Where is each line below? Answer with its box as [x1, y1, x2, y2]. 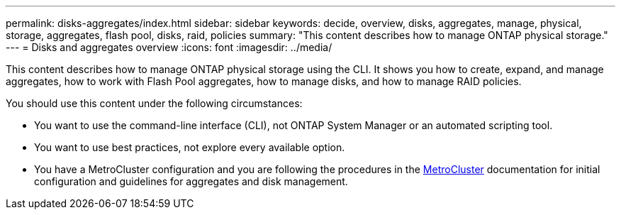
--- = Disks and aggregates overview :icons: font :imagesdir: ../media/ [6, 41, 332, 53]
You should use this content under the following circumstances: [6, 97, 303, 109]
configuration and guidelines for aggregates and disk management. [34, 175, 348, 187]
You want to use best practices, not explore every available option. [34, 141, 345, 153]
